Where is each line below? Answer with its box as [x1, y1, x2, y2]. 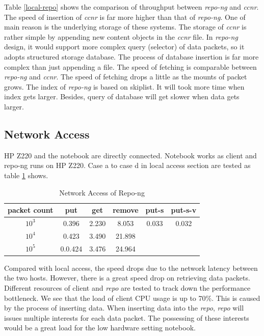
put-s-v [171, 205, 197, 215]
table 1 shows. [4, 170, 48, 180]
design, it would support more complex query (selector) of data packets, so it [4, 41, 245, 52]
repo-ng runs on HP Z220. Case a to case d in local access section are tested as [4, 160, 251, 171]
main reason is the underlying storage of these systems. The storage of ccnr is [4, 21, 247, 32]
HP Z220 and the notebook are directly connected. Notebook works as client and [4, 150, 257, 160]
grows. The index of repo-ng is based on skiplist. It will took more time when [4, 81, 245, 92]
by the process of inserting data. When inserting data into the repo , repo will [4, 302, 244, 313]
